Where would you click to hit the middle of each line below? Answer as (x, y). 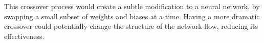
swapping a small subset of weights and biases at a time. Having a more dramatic (132, 16)
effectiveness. (24, 36)
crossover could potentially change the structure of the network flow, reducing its (131, 26)
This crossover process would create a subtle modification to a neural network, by (132, 6)
